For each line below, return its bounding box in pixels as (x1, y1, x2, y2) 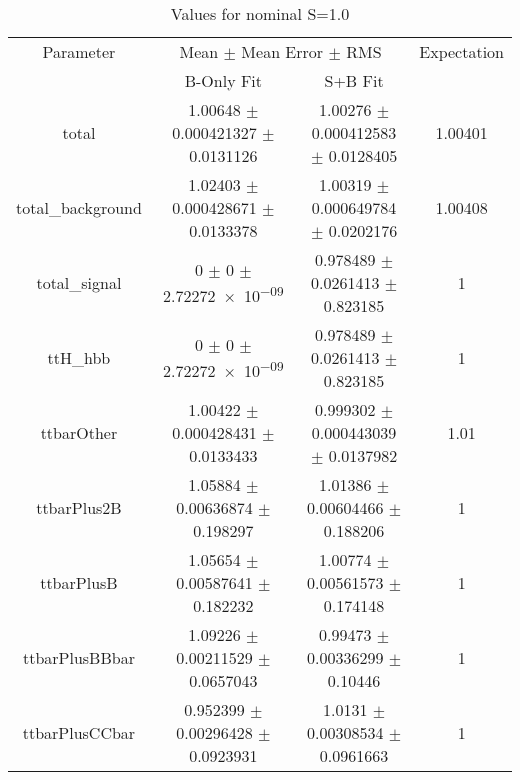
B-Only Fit (184, 69, 263, 92)
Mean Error (241, 40, 324, 63)
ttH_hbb (47, 346, 111, 369)
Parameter (42, 40, 116, 63)
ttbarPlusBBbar (22, 646, 135, 669)
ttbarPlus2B (36, 496, 122, 519)
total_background (16, 196, 142, 219)
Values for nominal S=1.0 (170, 2, 350, 25)
